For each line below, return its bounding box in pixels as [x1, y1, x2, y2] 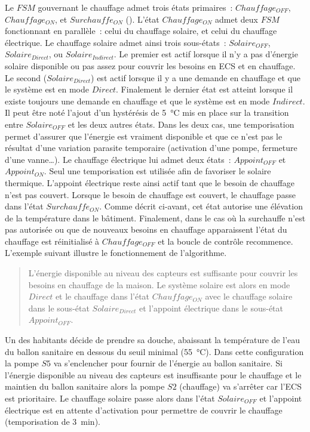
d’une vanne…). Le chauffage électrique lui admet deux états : [5, 153, 231, 165]
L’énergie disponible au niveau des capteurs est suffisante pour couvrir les [28, 267, 298, 279]
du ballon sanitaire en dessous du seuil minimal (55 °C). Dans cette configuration [5, 345, 304, 357]
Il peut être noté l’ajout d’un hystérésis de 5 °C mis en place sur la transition [5, 106, 289, 119]
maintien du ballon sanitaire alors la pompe [5, 380, 165, 393]
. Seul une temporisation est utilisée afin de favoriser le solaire [44, 165, 271, 177]
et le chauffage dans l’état [55, 290, 150, 303]
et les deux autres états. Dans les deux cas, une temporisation [67, 118, 294, 130]
